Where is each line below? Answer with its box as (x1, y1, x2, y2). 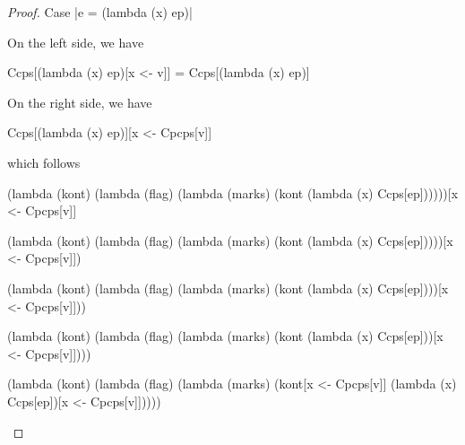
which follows (7, 153, 81, 171)
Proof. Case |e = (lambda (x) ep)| (7, 3, 193, 21)
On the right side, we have (7, 92, 152, 111)
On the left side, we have (7, 32, 144, 51)
